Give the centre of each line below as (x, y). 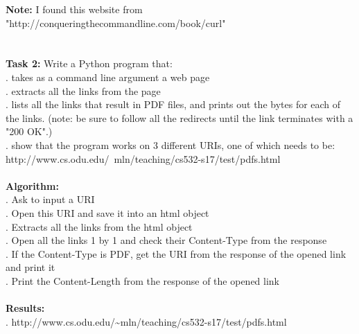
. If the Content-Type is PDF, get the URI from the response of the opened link (176, 253)
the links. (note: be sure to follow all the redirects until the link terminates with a (179, 117)
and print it (30, 267)
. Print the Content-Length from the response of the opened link (143, 280)
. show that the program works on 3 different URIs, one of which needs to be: (170, 144)
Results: (25, 308)
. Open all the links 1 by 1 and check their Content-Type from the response (166, 240)
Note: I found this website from (74, 9)
